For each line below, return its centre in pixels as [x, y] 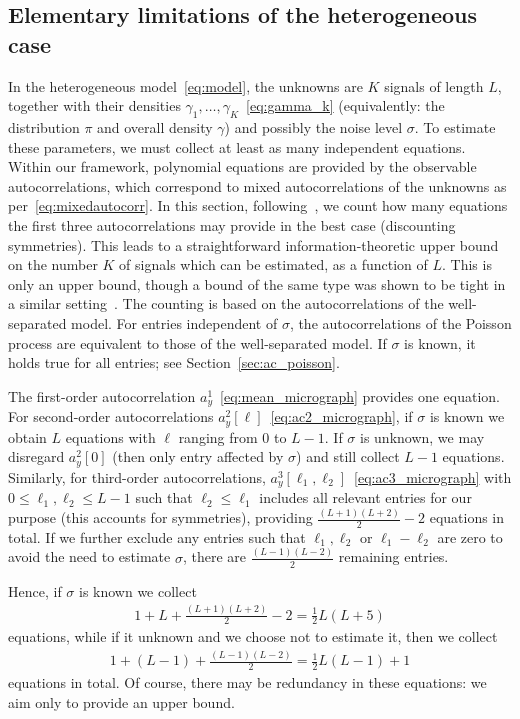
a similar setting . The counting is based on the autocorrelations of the [226, 303]
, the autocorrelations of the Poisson [400, 322]
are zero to [470, 536]
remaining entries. [393, 556]
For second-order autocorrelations [111, 416]
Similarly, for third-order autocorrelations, [137, 476]
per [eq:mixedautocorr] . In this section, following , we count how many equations [258, 205]
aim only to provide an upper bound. [121, 701]
